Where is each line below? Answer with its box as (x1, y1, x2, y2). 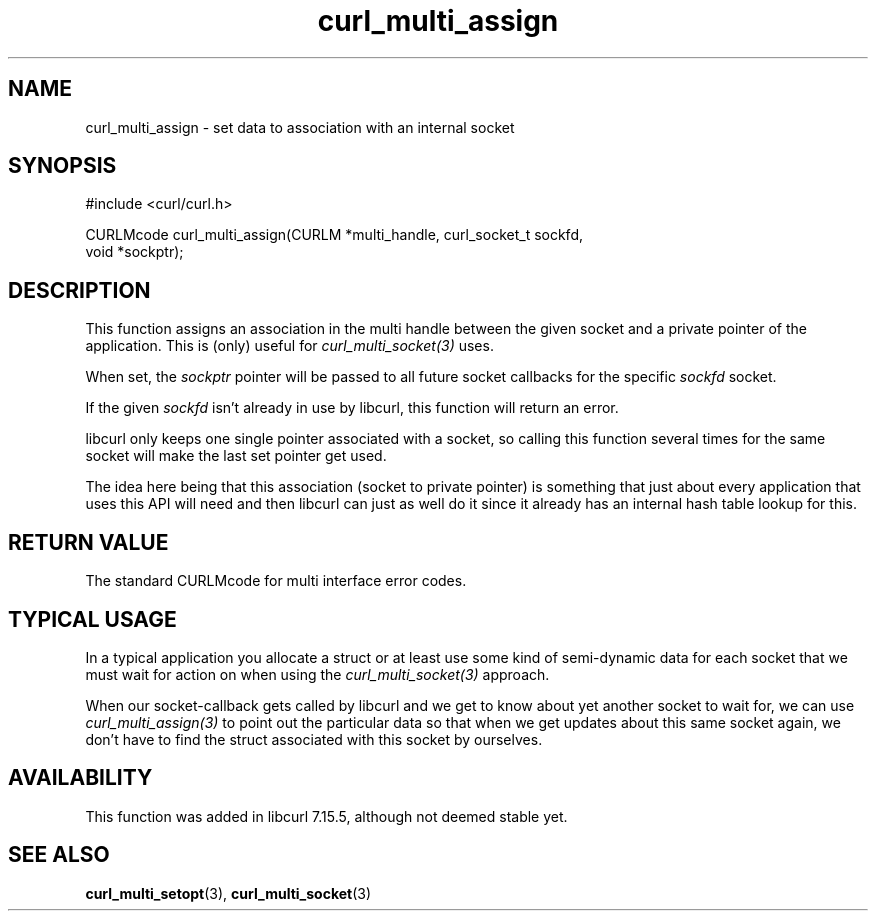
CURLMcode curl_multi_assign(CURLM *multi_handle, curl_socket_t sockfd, (85, 226, 583, 244)
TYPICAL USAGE (8, 606, 177, 632)
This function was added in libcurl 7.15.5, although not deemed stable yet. (85, 807, 568, 825)
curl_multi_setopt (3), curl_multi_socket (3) (85, 884, 372, 902)
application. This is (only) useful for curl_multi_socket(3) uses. (85, 337, 494, 355)
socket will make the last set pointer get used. (85, 447, 387, 465)
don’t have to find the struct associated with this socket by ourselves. (85, 730, 543, 748)
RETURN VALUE (8, 529, 169, 555)
